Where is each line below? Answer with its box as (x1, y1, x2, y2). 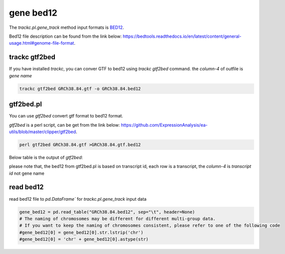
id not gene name (9, 170, 45, 176)
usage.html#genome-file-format (9, 40, 74, 46)
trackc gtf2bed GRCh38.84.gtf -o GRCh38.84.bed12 (19, 86, 141, 92)
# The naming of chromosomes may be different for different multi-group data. (19, 216, 216, 221)
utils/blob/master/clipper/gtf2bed (9, 129, 76, 135)
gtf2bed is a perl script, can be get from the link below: (9, 122, 120, 128)
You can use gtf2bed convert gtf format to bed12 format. (9, 113, 123, 119)
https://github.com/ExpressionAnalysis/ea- (120, 122, 208, 128)
